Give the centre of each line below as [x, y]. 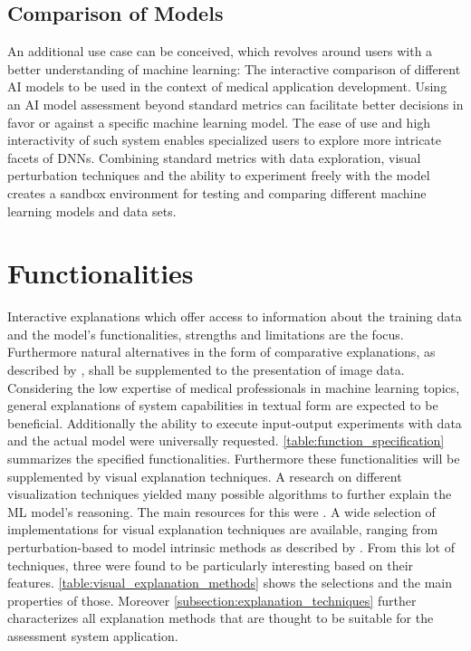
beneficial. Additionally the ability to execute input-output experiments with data [235, 422]
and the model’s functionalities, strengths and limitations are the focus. [206, 334]
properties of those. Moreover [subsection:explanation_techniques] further [212, 600]
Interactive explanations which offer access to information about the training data [235, 316]
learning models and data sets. [92, 211]
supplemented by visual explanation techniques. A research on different [205, 476]
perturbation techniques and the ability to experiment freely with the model [219, 175]
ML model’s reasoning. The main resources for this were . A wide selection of [221, 511]
